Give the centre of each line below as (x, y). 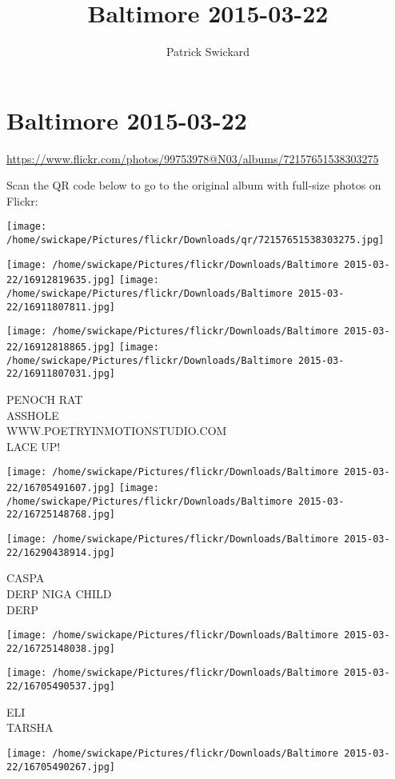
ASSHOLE (33, 415)
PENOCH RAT (45, 399)
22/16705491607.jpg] (61, 488)
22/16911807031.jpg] (61, 374)
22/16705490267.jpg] (61, 767)
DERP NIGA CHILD (59, 593)
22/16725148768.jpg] (61, 515)
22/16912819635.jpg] (61, 280)
